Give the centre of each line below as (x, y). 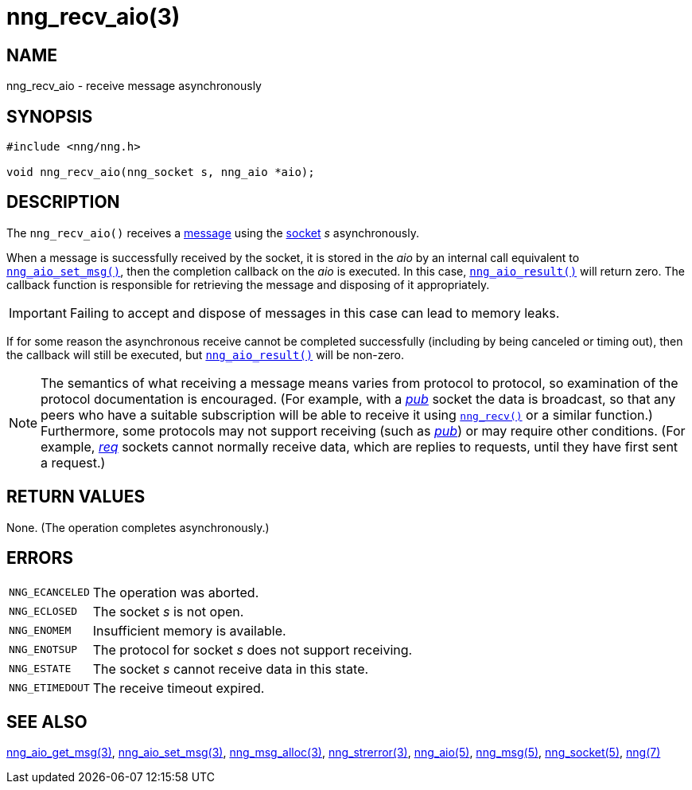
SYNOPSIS (50, 116)
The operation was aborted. (176, 592)
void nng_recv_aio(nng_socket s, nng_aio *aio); (161, 172)
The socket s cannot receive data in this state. (231, 669)
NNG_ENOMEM (40, 631)
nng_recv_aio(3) (93, 17)
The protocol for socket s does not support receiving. (253, 649)
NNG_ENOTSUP (43, 650)
